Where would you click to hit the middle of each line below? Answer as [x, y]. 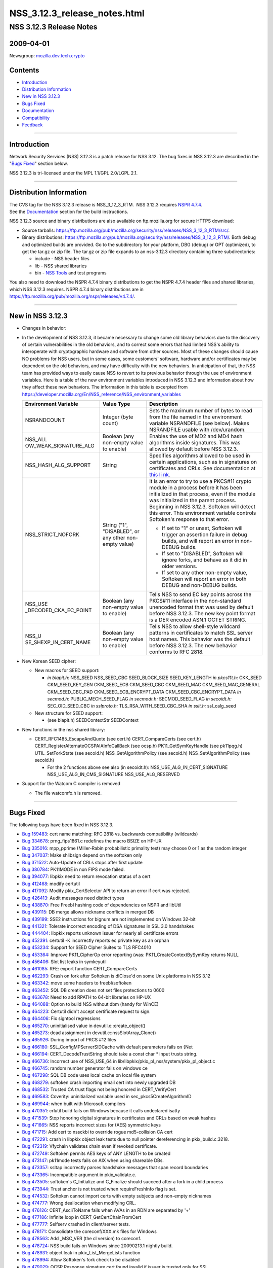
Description [164, 404]
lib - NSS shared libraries [61, 266]
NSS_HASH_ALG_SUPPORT [58, 465]
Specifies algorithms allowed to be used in [200, 455]
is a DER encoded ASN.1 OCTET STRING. [198, 620]
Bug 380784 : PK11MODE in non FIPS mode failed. [73, 869]
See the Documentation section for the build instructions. [69, 212]
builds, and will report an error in [201, 541]
